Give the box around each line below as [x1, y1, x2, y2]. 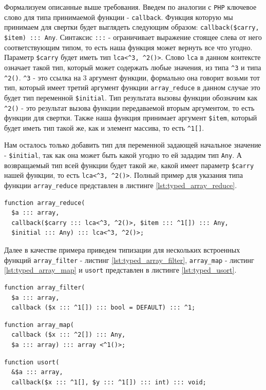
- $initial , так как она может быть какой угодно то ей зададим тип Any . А [4, 150, 242, 160]
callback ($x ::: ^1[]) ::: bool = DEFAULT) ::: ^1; [11, 304, 196, 312]
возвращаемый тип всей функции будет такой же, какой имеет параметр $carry [4, 159, 254, 170]
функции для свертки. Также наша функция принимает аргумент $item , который [4, 112, 257, 123]
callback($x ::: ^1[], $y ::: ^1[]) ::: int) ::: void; [11, 378, 206, 386]
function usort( [4, 358, 60, 366]
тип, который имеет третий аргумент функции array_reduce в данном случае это [4, 82, 260, 93]
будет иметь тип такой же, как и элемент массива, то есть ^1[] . [4, 122, 204, 133]
